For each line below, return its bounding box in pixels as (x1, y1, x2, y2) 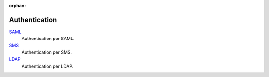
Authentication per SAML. (21, 36, 75, 41)
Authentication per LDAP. (21, 63, 74, 69)
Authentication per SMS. (21, 49, 72, 55)
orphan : (9, 3, 26, 8)
